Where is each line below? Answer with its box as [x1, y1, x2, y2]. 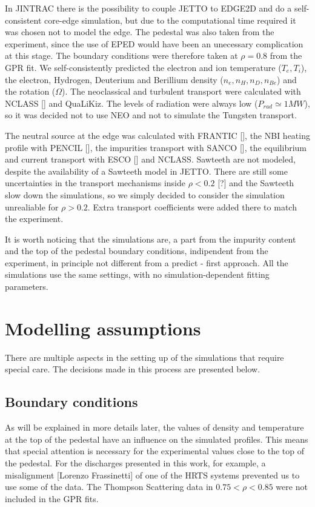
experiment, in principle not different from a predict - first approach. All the [5, 256, 288, 269]
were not [276, 480, 308, 493]
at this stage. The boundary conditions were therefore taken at [5, 49, 238, 62]
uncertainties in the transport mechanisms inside [5, 176, 186, 189]
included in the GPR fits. [5, 492, 99, 505]
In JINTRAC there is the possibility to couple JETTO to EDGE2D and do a [5, 2, 292, 14]
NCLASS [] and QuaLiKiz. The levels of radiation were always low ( [5, 96, 258, 109]
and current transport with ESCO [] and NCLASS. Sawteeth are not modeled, [5, 153, 296, 166]
